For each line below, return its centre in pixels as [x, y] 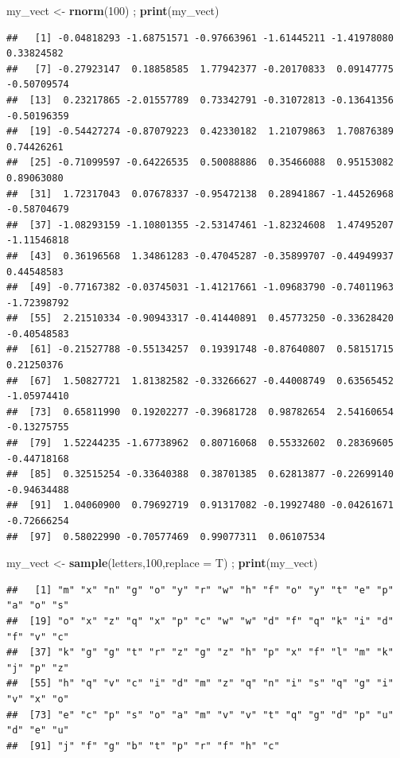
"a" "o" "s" [38, 606]
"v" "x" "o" [38, 699]
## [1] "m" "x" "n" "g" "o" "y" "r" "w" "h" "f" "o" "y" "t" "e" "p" [200, 590]
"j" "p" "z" [38, 668]
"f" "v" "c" [38, 637]
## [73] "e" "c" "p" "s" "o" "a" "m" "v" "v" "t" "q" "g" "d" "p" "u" [200, 715]
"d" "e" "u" [38, 731]
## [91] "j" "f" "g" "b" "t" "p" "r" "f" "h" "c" [143, 746]
